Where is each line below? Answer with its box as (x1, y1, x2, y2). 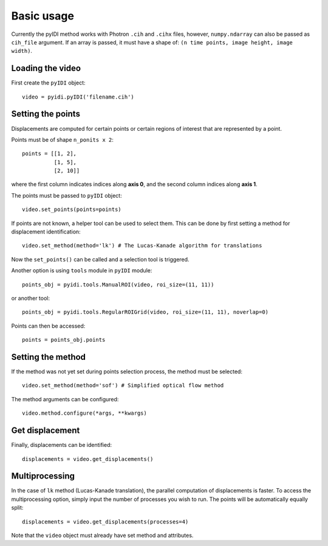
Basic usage (11, 9, 74, 22)
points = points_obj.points (22, 336, 106, 344)
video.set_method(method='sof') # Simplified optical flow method (22, 382, 224, 389)
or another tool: (11, 295, 50, 302)
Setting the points (11, 109, 80, 119)
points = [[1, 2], (22, 150, 77, 157)
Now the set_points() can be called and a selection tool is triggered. (11, 255, 190, 263)
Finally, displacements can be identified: (11, 441, 112, 449)
